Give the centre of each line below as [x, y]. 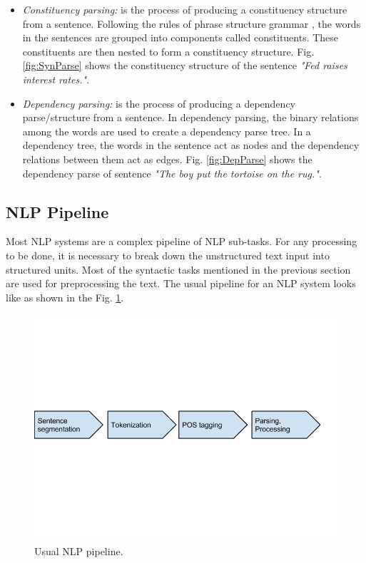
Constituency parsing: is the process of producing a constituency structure [185, 9]
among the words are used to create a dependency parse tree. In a [167, 131]
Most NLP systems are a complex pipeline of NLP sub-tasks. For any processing [182, 241]
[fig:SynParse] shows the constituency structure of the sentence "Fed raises [185, 65]
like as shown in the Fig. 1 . [65, 297]
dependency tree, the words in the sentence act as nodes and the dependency [191, 145]
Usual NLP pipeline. [79, 551]
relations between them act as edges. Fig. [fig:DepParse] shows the [167, 159]
